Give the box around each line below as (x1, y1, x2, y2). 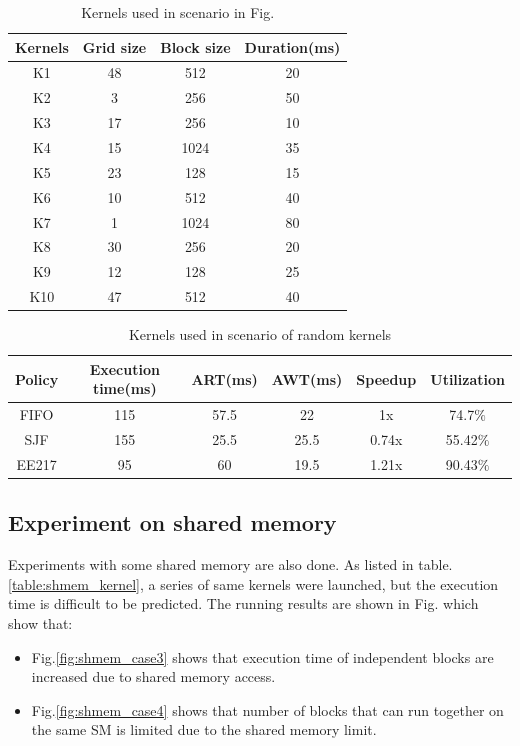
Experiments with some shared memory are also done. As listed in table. (8, 554, 453, 575)
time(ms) (92, 378, 157, 399)
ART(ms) (191, 368, 258, 389)
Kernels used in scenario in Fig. (81, 2, 275, 22)
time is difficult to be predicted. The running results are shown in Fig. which (8, 593, 479, 614)
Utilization (430, 368, 505, 389)
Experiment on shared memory (8, 507, 337, 538)
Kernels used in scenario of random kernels (128, 324, 392, 345)
